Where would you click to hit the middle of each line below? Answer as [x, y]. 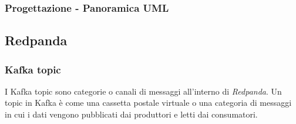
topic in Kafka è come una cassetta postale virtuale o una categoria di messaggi [148, 103]
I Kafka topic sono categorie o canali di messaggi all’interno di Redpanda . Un [143, 91]
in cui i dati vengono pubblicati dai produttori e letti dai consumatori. [131, 114]
